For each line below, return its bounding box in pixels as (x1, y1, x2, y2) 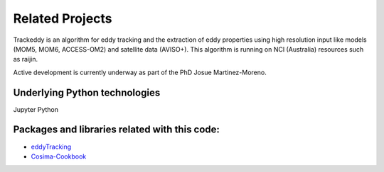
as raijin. (13, 55, 38, 64)
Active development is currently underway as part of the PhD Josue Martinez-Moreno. (13, 68, 267, 76)
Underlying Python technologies (13, 86, 161, 98)
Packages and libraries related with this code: (13, 124, 220, 136)
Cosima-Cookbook (31, 152, 87, 161)
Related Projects (13, 11, 113, 26)
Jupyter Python (13, 105, 58, 113)
